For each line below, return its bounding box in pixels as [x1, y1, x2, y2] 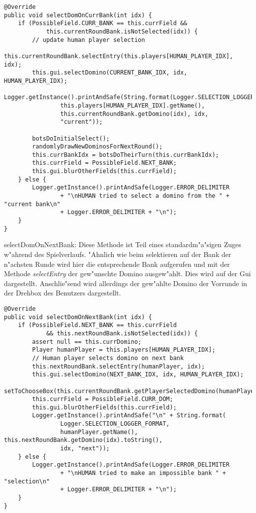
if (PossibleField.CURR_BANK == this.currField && [18, 20, 188, 27]
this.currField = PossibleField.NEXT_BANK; [32, 159, 177, 167]
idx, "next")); [60, 445, 110, 452]
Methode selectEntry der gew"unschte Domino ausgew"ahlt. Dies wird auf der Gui [4, 268, 251, 279]
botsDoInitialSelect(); [32, 135, 110, 142]
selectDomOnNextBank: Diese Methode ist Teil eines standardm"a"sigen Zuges [4, 239, 241, 250]
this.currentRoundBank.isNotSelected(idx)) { [46, 28, 198, 35]
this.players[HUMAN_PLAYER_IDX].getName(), [60, 102, 205, 109]
